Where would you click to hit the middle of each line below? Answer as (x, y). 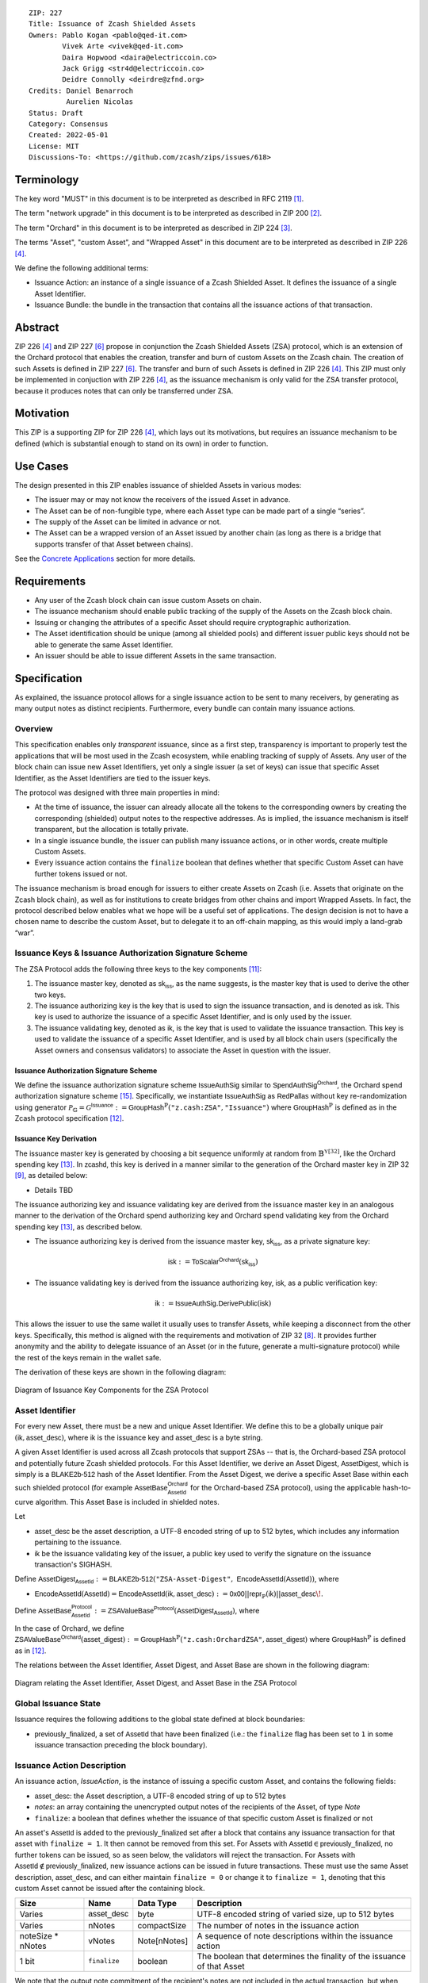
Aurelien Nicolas (100, 102)
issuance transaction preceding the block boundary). (121, 1745)
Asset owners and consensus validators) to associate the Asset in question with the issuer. (183, 1050)
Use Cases (42, 466)
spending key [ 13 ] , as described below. (78, 1226)
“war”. (25, 933)
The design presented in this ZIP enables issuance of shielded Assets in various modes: (158, 485)
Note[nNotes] (163, 1941)
